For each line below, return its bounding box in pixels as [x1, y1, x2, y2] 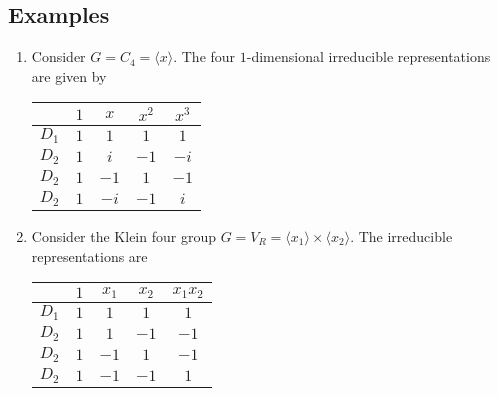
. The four [173, 46, 236, 67]
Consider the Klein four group [31, 225, 216, 246]
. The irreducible [350, 225, 453, 246]
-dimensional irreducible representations [246, 46, 491, 67]
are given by [31, 65, 107, 86]
